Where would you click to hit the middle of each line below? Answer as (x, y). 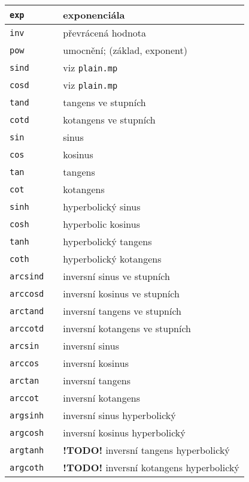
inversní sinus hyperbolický (119, 415)
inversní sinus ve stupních (116, 276)
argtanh (27, 450)
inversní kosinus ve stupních (121, 293)
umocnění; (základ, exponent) (125, 50)
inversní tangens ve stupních (122, 311)
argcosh (27, 433)
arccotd (27, 328)
